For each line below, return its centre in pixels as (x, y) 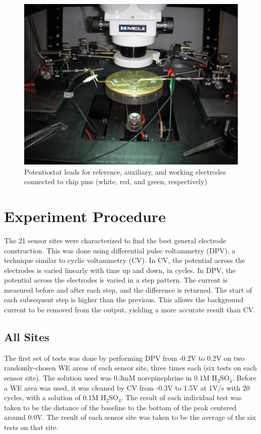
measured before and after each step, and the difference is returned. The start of (128, 289)
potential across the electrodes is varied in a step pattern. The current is (116, 280)
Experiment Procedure (85, 216)
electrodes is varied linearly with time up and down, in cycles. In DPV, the (120, 270)
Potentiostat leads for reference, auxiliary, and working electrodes (125, 171)
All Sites (27, 337)
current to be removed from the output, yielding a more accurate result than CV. (130, 310)
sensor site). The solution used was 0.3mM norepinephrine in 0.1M (107, 378)
